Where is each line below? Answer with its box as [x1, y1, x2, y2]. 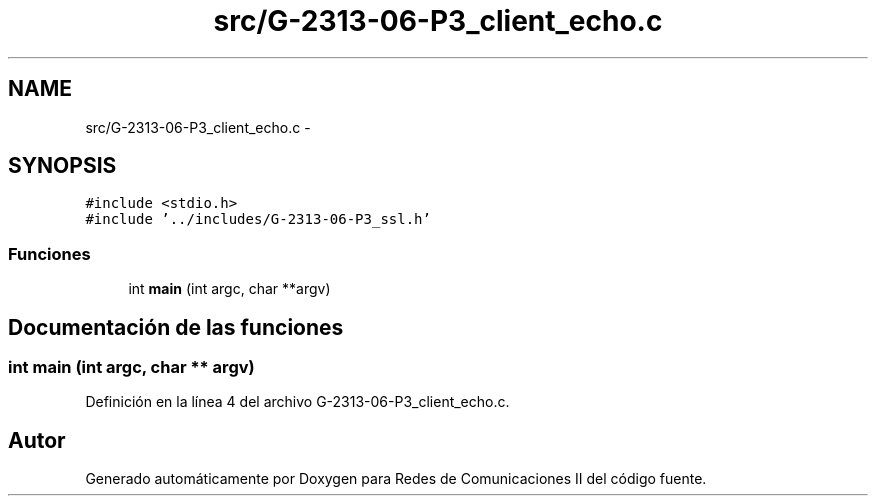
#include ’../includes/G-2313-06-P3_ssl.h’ [85, 211, 431, 228]
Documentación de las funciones [8, 314, 344, 340]
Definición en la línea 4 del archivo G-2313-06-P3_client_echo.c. [85, 393, 510, 411]
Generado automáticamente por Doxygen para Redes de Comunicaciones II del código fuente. [85, 470, 707, 488]
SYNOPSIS [8, 153, 117, 179]
